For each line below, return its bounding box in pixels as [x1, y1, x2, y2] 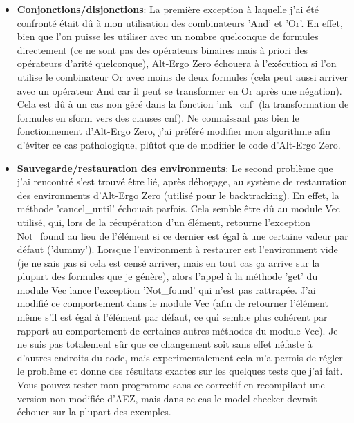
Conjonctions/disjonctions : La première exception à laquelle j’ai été [17, 2, 319, 16]
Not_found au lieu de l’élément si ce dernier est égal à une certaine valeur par [17, 228, 348, 243]
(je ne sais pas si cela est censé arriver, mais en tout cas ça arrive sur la [17, 255, 320, 270]
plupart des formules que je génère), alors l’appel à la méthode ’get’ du [17, 269, 318, 283]
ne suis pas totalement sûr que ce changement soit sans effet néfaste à [17, 337, 313, 351]
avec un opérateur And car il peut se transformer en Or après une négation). [17, 83, 342, 97]
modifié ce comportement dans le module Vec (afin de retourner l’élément [17, 296, 328, 310]
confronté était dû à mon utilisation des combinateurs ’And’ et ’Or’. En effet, [17, 15, 343, 30]
